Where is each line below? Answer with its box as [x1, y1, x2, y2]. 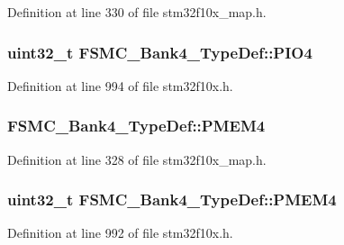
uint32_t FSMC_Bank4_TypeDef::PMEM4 [7, 188, 337, 211]
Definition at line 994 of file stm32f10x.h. [7, 76, 233, 95]
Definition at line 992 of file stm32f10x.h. [7, 223, 233, 242]
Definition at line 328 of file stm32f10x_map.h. [7, 150, 267, 168]
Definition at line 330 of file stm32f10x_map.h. [7, 3, 267, 21]
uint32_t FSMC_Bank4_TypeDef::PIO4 [7, 41, 312, 63]
